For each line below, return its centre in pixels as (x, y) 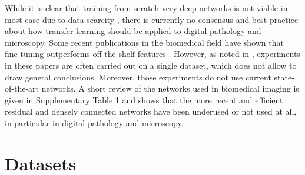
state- (284, 77)
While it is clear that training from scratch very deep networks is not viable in (146, 8)
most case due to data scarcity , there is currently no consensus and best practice (152, 19)
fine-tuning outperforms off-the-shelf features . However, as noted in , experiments (152, 54)
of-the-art (22, 88)
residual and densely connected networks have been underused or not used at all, (151, 111)
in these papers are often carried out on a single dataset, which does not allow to (151, 65)
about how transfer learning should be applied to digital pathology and (133, 31)
